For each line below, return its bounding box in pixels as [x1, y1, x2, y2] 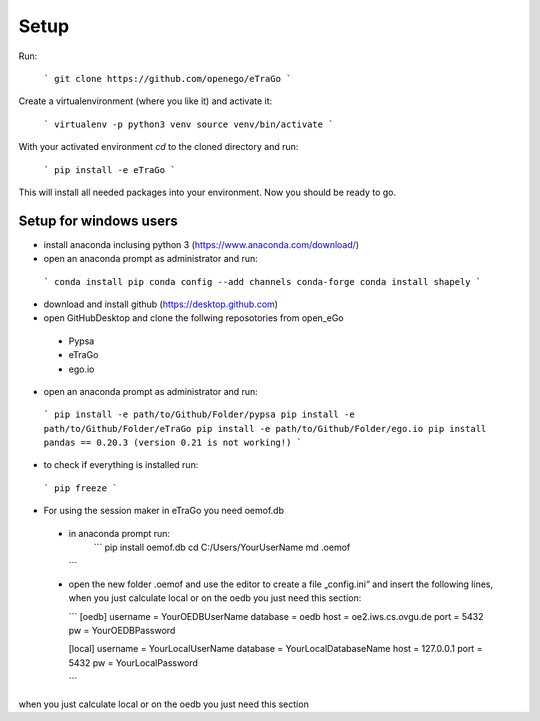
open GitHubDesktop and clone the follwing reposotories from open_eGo [43, 312, 344, 324]
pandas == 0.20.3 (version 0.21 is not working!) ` [43, 437, 303, 449]
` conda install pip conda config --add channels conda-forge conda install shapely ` [43, 276, 482, 287]
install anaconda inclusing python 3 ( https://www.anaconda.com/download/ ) [43, 238, 360, 250]
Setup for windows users [18, 212, 179, 229]
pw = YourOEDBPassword [68, 625, 176, 636]
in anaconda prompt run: [68, 527, 170, 539]
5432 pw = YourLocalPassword [68, 656, 199, 669]
